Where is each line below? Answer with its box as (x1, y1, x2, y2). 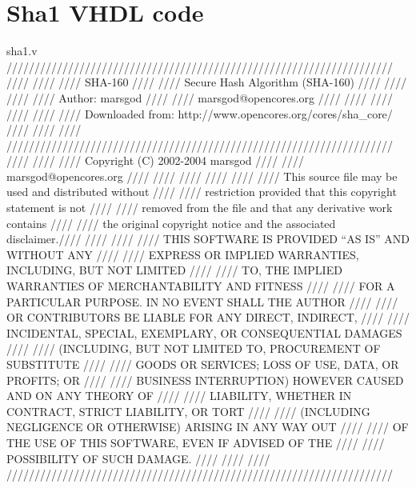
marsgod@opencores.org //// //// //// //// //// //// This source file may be (6, 167, 398, 184)
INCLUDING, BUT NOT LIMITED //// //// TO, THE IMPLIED (6, 262, 342, 278)
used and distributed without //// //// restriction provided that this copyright (6, 183, 397, 200)
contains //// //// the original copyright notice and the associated (6, 214, 336, 231)
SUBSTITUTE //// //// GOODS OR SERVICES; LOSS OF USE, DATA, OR (6, 356, 399, 372)
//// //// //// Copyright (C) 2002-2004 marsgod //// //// (6, 152, 304, 169)
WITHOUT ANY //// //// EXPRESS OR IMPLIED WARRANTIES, (6, 246, 359, 262)
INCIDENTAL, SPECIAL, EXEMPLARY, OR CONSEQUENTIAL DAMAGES (6, 324, 402, 341)
